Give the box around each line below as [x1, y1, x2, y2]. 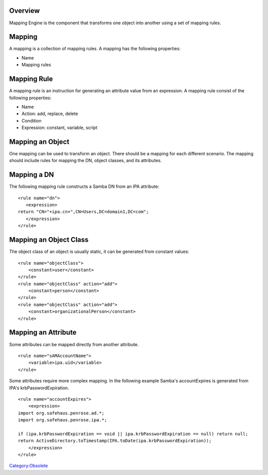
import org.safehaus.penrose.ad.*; [18, 410, 105, 416]
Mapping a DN [9, 171, 54, 179]
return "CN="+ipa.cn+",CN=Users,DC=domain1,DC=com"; [18, 209, 149, 215]
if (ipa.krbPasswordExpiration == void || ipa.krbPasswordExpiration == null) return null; [18, 431, 248, 436]
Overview [9, 6, 40, 15]
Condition [21, 118, 42, 123]
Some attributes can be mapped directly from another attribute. [9, 341, 139, 347]
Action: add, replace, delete [21, 111, 78, 117]
